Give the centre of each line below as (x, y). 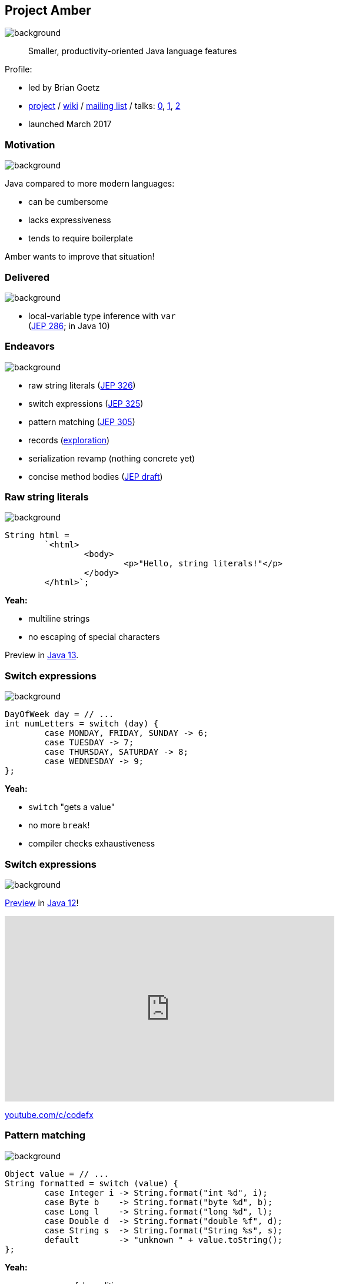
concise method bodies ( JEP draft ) (96, 476)
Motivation (30, 145)
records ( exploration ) (69, 440)
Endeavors (30, 346)
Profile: (19, 69)
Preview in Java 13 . (42, 655)
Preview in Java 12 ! (42, 903)
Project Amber (48, 10)
